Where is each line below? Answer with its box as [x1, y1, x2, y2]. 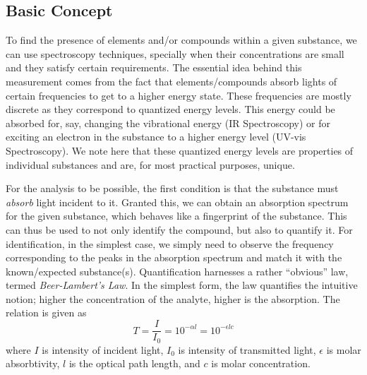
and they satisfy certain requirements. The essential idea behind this [6, 60, 302, 75]
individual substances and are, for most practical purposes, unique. [6, 157, 295, 172]
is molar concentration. [211, 356, 311, 371]
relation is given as [6, 305, 87, 320]
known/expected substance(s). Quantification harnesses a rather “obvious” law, [6, 263, 349, 278]
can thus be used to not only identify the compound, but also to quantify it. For [6, 222, 353, 237]
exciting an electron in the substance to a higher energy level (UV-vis [6, 129, 306, 144]
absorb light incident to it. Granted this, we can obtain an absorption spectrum [6, 194, 349, 209]
